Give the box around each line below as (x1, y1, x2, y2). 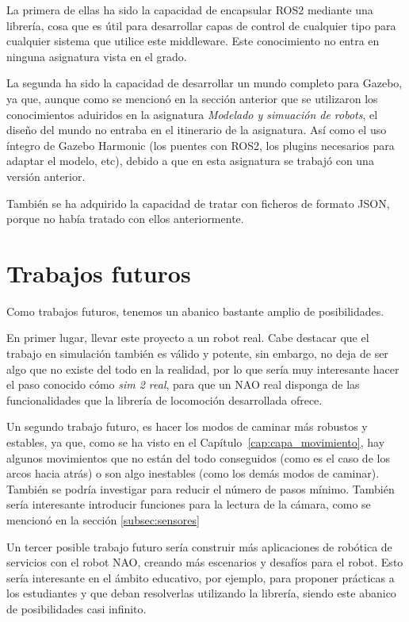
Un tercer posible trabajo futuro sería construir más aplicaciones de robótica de (6, 538, 392, 555)
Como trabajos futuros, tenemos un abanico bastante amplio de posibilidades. (6, 302, 384, 319)
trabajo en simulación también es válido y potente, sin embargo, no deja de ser (6, 345, 388, 362)
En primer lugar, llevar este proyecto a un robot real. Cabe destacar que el (6, 329, 369, 346)
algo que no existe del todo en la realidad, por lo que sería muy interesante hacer (6, 360, 399, 377)
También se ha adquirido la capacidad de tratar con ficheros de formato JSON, (6, 194, 390, 211)
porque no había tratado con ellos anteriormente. (6, 210, 244, 227)
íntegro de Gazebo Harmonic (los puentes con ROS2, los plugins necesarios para (6, 136, 395, 153)
